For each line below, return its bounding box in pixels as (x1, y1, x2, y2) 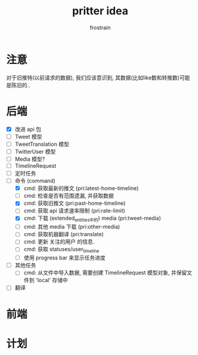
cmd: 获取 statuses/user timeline (23, 246, 100, 255)
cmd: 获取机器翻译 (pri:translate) (23, 231, 104, 238)
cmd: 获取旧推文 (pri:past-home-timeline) (23, 200, 126, 207)
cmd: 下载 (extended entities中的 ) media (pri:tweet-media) (23, 215, 161, 224)
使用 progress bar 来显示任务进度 (23, 254, 106, 261)
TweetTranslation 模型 (14, 140, 70, 148)
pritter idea (72, 4, 128, 18)
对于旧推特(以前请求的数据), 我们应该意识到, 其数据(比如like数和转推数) (6, 74, 180, 81)
